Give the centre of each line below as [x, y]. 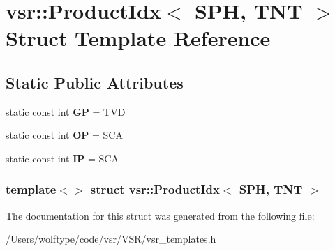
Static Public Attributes [95, 82]
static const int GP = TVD [66, 111]
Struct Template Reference [138, 38]
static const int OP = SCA [64, 135]
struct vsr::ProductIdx [155, 189]
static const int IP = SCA [62, 158]
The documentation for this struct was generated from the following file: [160, 215]
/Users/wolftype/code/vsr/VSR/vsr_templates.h [111, 239]
